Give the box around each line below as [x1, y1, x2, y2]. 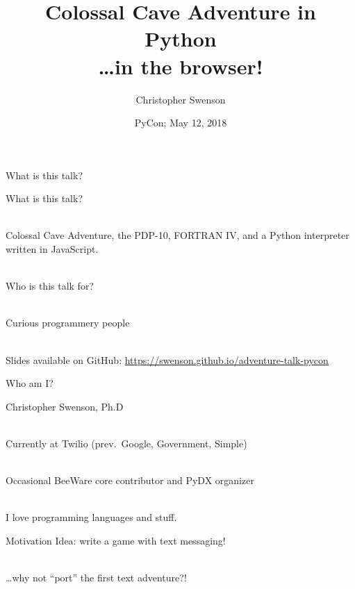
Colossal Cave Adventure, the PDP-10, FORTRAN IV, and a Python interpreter [6, 228, 349, 242]
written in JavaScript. [6, 242, 99, 256]
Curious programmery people [6, 315, 130, 330]
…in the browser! [98, 51, 263, 80]
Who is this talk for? [6, 279, 94, 293]
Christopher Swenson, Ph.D [6, 399, 124, 413]
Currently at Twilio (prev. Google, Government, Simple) [6, 436, 247, 450]
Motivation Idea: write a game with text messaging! [6, 533, 226, 547]
